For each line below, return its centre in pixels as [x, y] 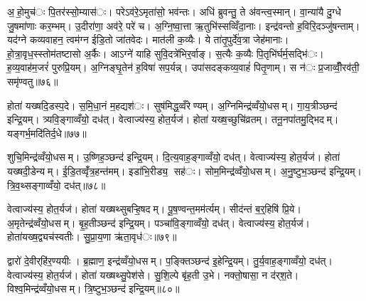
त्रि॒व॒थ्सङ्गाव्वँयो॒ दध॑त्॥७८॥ [56, 185]
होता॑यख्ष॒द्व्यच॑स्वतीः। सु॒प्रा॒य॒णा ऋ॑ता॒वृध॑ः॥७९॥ [92, 237]
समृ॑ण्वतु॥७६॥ [33, 81]
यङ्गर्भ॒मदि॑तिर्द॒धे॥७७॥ [47, 133]
